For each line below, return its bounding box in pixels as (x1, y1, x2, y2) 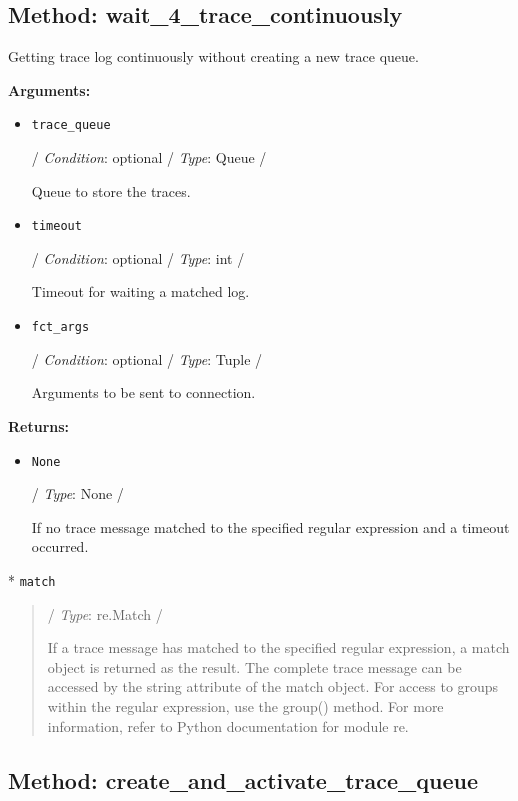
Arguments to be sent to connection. (31, 382, 256, 403)
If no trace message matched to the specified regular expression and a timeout (31, 516, 510, 537)
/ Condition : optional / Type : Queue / (31, 147, 267, 168)
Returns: (8, 415, 70, 436)
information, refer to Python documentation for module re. (47, 715, 409, 736)
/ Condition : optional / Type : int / (31, 247, 245, 268)
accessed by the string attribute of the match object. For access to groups (47, 676, 499, 697)
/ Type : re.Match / (47, 603, 163, 624)
